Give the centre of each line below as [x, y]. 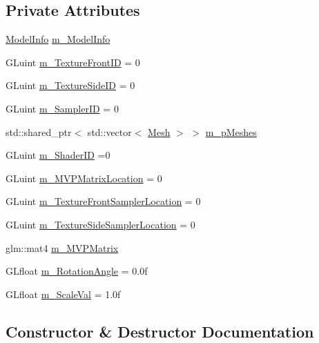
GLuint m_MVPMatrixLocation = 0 [84, 178]
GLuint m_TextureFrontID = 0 [73, 62]
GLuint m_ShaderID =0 [58, 155]
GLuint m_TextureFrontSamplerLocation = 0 [103, 201]
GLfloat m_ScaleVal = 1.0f [63, 294]
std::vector [109, 131]
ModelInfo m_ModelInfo [58, 39]
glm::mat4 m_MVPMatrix [62, 247]
